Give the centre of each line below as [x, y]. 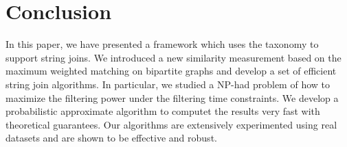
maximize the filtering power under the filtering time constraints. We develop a [172, 97]
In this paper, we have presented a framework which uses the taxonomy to [162, 44]
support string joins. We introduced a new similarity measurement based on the [173, 57]
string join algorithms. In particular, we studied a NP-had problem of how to [168, 84]
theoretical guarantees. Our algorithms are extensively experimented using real [171, 124]
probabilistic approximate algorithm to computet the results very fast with [163, 111]
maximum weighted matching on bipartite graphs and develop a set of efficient [171, 71]
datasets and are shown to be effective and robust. [111, 138]
